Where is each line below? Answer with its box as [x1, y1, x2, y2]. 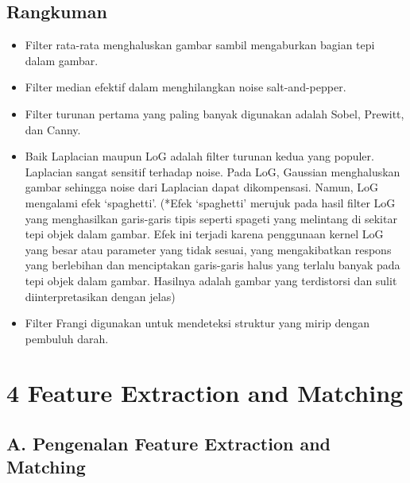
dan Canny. [25, 121, 81, 137]
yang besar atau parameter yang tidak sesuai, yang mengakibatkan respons [25, 241, 392, 257]
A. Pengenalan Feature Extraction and [6, 431, 331, 456]
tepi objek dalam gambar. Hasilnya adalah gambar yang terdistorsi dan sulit [25, 272, 397, 288]
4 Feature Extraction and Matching [6, 377, 404, 409]
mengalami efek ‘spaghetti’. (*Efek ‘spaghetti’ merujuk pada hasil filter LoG [25, 194, 396, 211]
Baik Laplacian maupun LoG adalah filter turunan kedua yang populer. [25, 148, 374, 164]
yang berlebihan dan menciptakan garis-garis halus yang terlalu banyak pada [25, 257, 400, 273]
